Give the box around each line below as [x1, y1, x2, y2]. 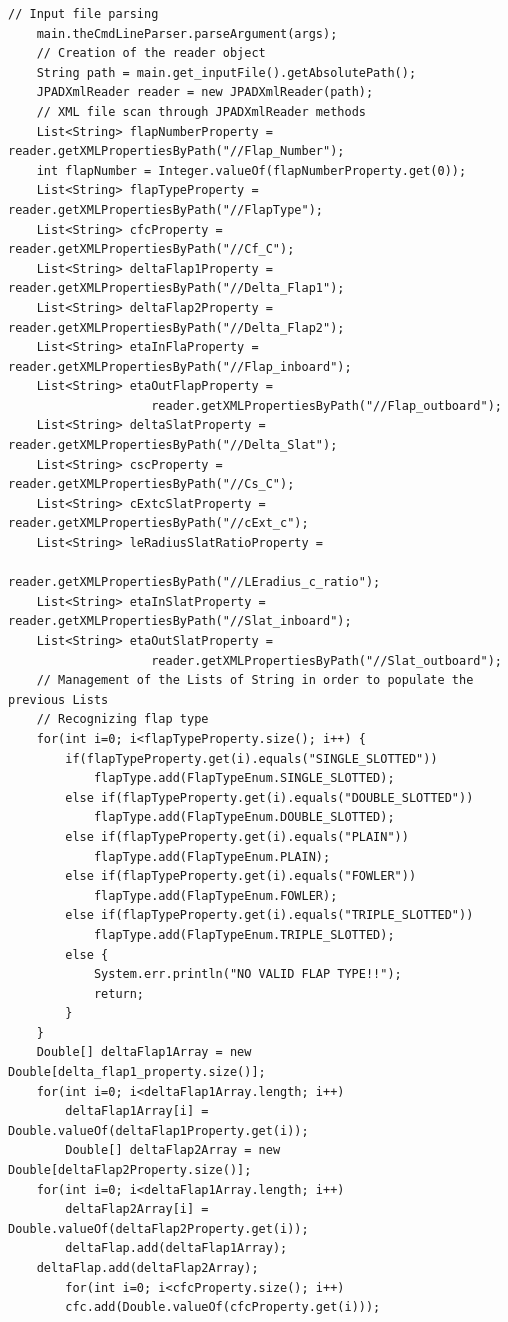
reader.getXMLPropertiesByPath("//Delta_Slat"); [8, 438, 338, 453]
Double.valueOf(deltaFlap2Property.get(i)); [8, 1221, 309, 1236]
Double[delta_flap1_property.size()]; [8, 1065, 266, 1080]
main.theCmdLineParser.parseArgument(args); [36, 26, 338, 41]
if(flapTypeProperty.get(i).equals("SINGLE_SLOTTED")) [65, 751, 438, 766]
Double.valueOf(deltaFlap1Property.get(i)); [8, 1123, 309, 1138]
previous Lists [8, 692, 109, 707]
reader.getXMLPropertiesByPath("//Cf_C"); [8, 242, 295, 257]
